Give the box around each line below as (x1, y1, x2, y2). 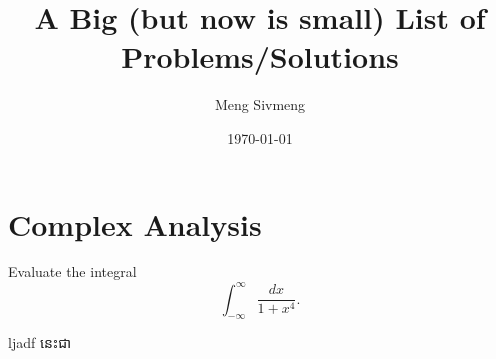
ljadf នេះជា (8, 332, 72, 353)
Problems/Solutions (121, 36, 399, 77)
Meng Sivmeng (214, 94, 306, 115)
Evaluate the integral (8, 261, 137, 282)
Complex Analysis (8, 203, 262, 244)
